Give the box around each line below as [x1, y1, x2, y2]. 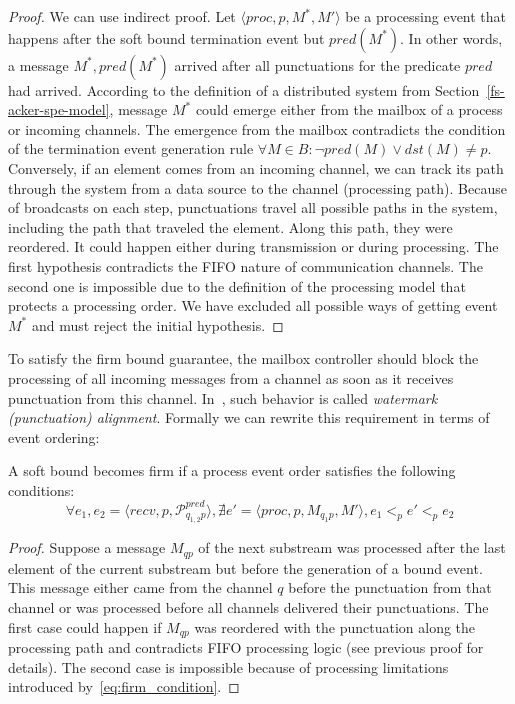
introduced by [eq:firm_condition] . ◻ [8, 676, 240, 697]
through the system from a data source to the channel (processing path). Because [8, 177, 507, 198]
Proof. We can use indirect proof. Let [8, 6, 236, 26]
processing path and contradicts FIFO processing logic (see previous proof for [8, 637, 484, 658]
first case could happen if [8, 616, 162, 637]
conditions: [8, 479, 75, 500]
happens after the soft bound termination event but [8, 27, 325, 48]
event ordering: [8, 426, 100, 447]
